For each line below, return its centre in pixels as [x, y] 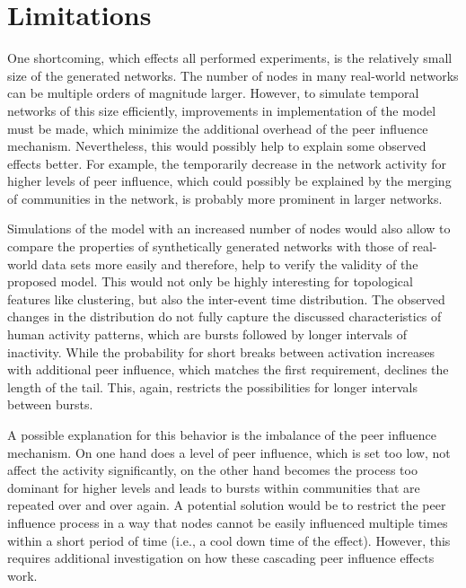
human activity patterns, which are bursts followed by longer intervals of [207, 334]
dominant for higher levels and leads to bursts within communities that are [214, 487]
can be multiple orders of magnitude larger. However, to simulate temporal [213, 93]
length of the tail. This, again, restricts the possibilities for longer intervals [212, 386]
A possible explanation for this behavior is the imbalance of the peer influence [222, 434]
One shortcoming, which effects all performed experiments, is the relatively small [230, 58]
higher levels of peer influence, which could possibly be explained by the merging [229, 181]
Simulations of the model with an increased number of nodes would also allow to [229, 228]
